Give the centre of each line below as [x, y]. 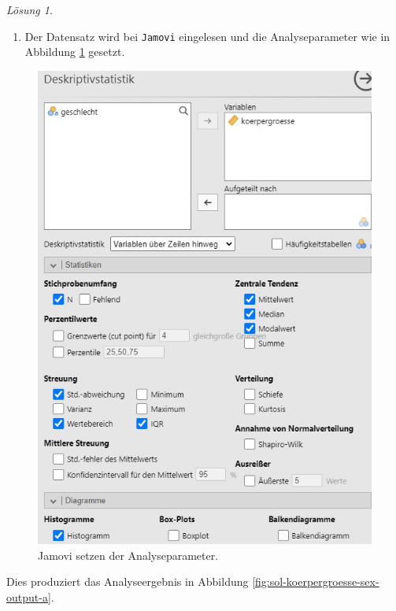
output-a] [29, 596]
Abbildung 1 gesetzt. [75, 52]
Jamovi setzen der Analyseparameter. [128, 555]
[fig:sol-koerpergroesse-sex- [316, 581]
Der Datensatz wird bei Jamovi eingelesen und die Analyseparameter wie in [207, 36]
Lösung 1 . [30, 9]
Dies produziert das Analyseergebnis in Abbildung [128, 581]
